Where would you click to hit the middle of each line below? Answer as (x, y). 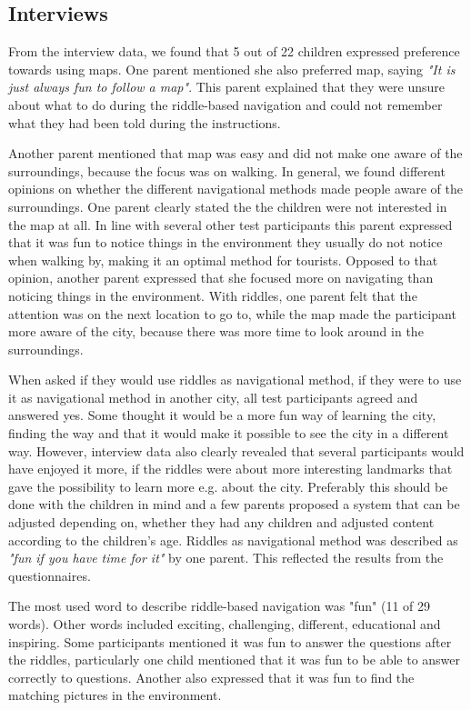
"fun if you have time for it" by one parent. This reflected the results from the (226, 558)
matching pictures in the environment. (115, 695)
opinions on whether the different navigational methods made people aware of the (235, 189)
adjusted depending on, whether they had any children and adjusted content (221, 522)
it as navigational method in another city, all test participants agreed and (213, 397)
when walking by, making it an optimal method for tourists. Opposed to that (223, 260)
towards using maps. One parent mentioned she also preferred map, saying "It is (232, 69)
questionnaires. (50, 575)
